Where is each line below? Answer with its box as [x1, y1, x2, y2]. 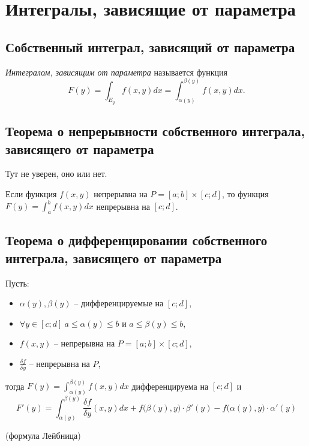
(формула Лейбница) [5, 429, 81, 442]
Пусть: [5, 276, 29, 289]
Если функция [5, 188, 57, 200]
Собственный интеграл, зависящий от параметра [5, 37, 295, 56]
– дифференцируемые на [74, 297, 164, 309]
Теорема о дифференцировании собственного [5, 231, 268, 249]
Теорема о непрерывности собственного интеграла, [5, 122, 305, 140]
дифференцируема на [131, 379, 209, 392]
